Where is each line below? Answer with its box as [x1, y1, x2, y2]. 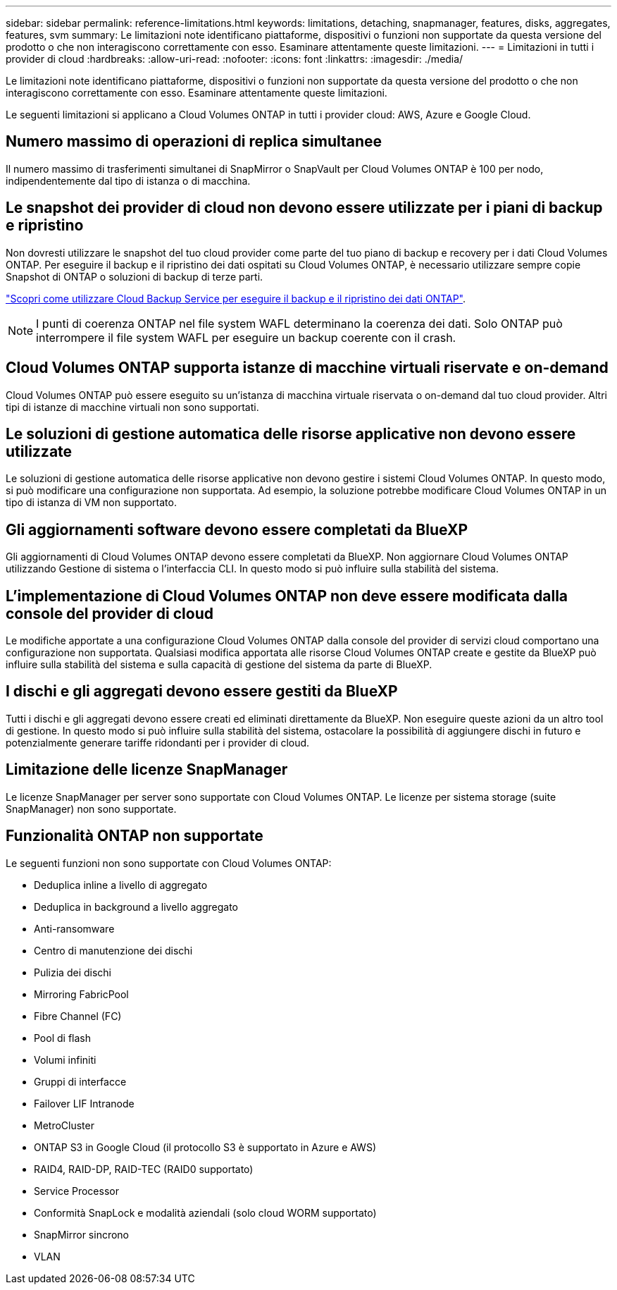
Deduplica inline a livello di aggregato [34, 878, 208, 891]
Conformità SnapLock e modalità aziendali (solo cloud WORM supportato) [34, 1206, 377, 1219]
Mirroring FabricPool [34, 988, 129, 1000]
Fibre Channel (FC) [34, 1009, 122, 1022]
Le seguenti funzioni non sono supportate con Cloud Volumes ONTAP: [6, 856, 332, 869]
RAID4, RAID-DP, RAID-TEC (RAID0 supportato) [34, 1162, 254, 1175]
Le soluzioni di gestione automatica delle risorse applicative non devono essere [6, 424, 576, 443]
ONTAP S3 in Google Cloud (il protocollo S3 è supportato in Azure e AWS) [34, 1141, 376, 1153]
